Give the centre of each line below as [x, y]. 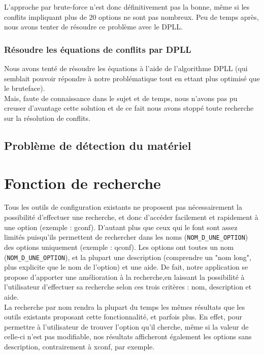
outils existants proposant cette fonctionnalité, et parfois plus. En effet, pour [123, 317]
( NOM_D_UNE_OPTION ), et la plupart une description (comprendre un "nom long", [128, 257]
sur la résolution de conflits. [47, 118]
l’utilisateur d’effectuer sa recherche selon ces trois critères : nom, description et [128, 287]
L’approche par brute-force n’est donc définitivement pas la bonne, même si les [127, 7]
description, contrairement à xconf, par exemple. [79, 346]
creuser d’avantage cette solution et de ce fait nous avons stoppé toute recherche [129, 108]
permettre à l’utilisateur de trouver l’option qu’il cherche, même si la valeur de [126, 326]
